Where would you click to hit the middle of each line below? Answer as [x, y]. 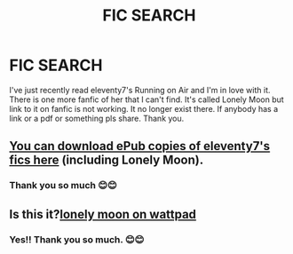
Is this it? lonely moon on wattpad [103, 214]
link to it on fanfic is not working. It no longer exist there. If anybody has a [144, 108]
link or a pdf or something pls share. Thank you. [97, 118]
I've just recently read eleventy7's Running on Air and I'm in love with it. [140, 90]
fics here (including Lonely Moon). [107, 160]
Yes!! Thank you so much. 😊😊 [77, 239]
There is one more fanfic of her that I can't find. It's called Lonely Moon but [146, 99]
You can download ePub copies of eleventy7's [140, 146]
